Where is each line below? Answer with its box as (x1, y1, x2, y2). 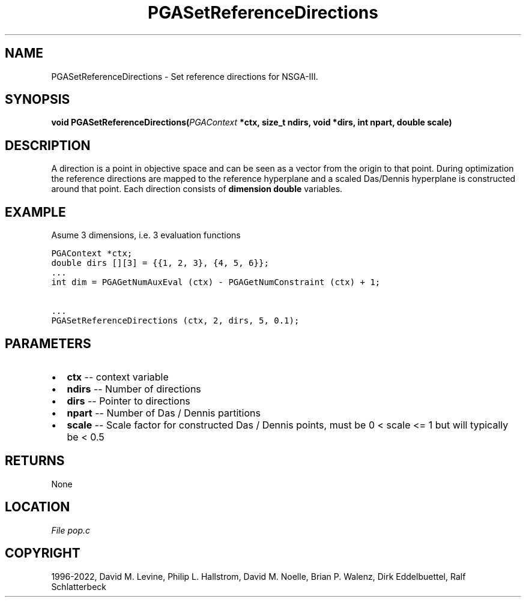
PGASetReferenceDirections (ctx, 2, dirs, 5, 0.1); (51, 316, 300, 326)
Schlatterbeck (51, 581, 106, 592)
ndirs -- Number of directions (67, 382, 201, 395)
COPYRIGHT (5, 546, 80, 561)
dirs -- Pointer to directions (67, 394, 190, 407)
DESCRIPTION (5, 137, 91, 153)
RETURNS (5, 453, 65, 469)
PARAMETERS (5, 336, 91, 351)
